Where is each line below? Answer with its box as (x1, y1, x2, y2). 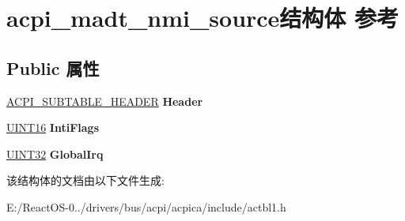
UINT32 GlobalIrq (6, 145, 104, 162)
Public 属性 (6, 55, 100, 80)
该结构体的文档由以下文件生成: (6, 172, 165, 189)
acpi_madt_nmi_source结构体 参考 (6, 2, 399, 34)
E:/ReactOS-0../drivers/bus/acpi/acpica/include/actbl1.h (6, 198, 286, 215)
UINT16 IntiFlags (6, 119, 100, 136)
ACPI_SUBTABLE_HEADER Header (6, 92, 203, 109)
